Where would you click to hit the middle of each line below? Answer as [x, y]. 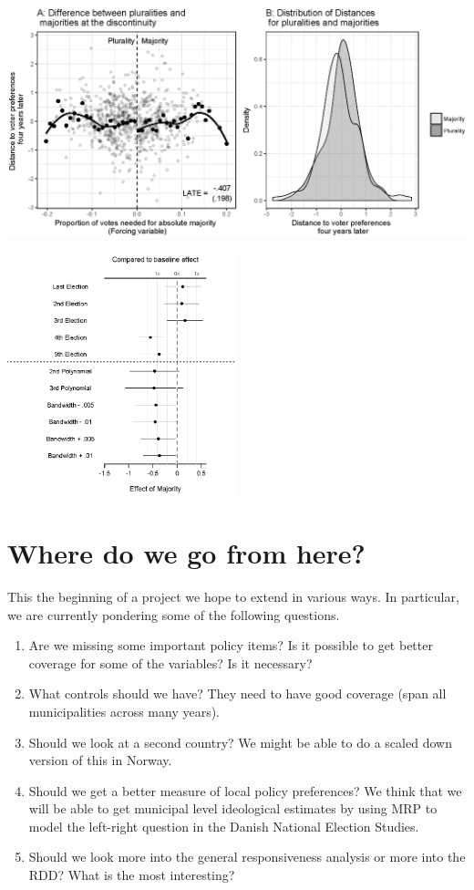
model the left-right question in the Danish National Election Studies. [224, 826]
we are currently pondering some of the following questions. [174, 614]
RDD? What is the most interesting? [132, 875]
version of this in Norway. [100, 760]
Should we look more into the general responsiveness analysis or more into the [247, 857]
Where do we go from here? [186, 553]
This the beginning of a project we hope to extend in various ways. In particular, [233, 596]
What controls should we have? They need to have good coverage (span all [237, 693]
